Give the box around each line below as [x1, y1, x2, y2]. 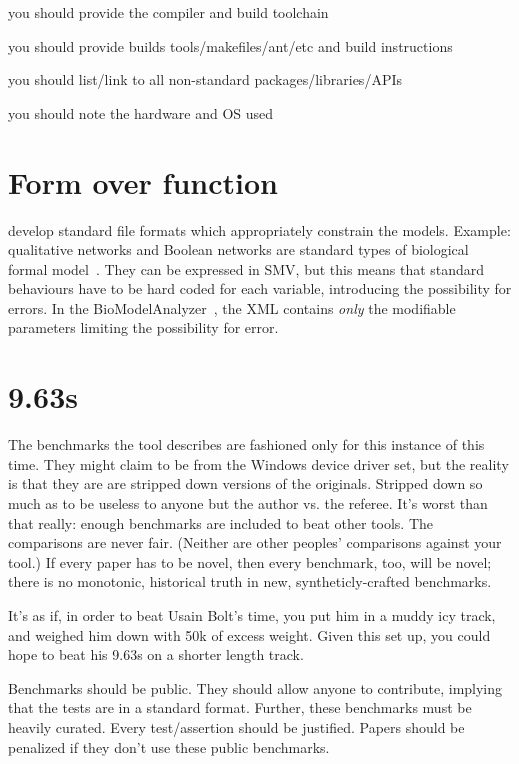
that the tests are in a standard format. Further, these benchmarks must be [8, 697, 472, 718]
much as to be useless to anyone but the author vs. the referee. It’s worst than [8, 492, 488, 513]
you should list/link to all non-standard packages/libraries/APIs [8, 69, 402, 90]
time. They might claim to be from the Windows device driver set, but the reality [8, 453, 509, 474]
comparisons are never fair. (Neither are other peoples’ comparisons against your [8, 532, 502, 553]
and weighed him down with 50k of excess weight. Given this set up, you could [8, 624, 491, 645]
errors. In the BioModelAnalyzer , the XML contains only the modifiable [8, 297, 456, 318]
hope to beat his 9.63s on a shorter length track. [8, 644, 304, 665]
